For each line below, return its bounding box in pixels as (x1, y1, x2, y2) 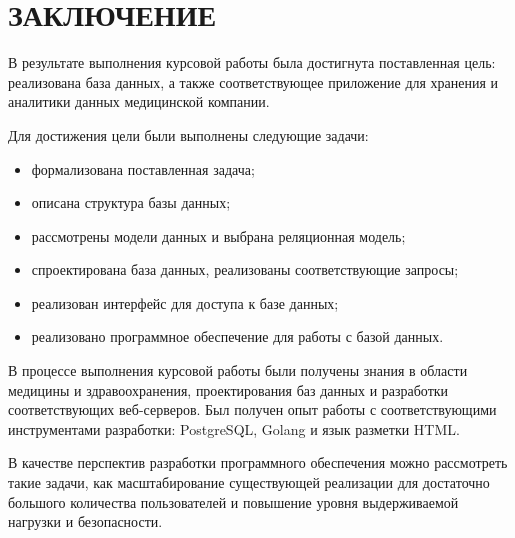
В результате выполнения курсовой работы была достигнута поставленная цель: (8, 52, 496, 73)
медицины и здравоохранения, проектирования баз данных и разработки (8, 379, 449, 400)
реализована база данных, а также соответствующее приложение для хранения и (8, 71, 499, 92)
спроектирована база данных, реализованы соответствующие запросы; (31, 259, 459, 280)
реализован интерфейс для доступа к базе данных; (31, 292, 339, 313)
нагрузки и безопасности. (8, 511, 163, 532)
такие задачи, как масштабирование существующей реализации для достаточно (8, 472, 490, 493)
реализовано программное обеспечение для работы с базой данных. (31, 326, 444, 347)
